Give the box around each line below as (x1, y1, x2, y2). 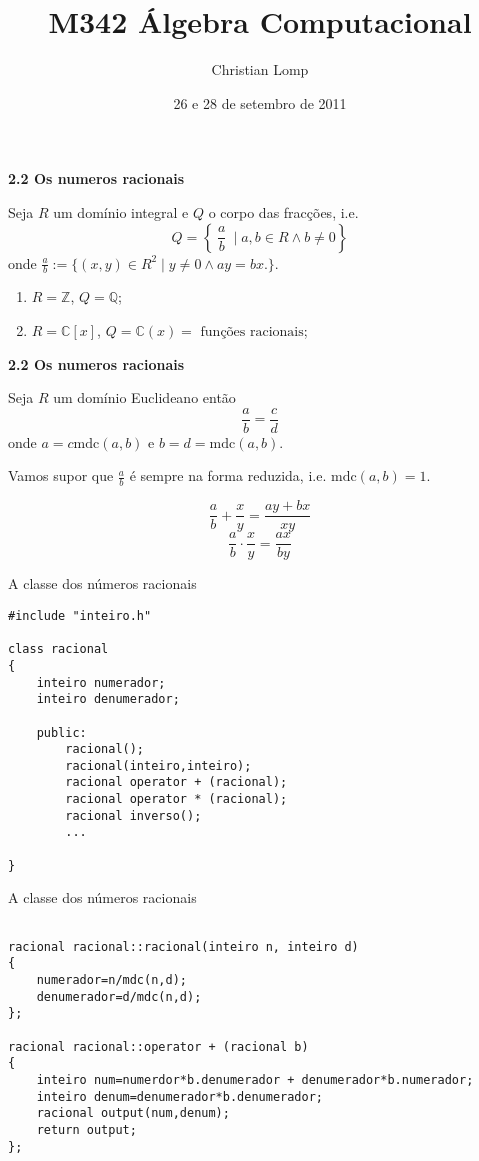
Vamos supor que (8, 465, 114, 486)
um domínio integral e (53, 201, 189, 222)
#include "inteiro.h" (8, 608, 152, 623)
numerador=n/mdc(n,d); (36, 972, 187, 987)
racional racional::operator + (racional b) (8, 1039, 309, 1054)
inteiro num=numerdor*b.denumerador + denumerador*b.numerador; (36, 1072, 474, 1087)
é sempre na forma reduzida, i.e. (129, 465, 327, 486)
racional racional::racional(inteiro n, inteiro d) (8, 939, 359, 954)
